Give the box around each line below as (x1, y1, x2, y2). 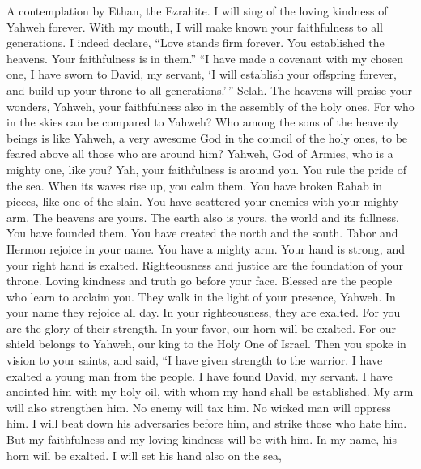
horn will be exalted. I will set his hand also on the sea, (6, 446, 282, 463)
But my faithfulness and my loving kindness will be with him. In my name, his (6, 431, 398, 448)
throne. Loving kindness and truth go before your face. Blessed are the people (6, 272, 393, 289)
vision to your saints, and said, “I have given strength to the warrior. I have (6, 352, 383, 369)
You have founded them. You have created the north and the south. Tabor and (6, 224, 398, 241)
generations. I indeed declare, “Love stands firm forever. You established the (6, 34, 385, 51)
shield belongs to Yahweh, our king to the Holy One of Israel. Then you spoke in (6, 335, 406, 352)
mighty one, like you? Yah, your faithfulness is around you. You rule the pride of (6, 160, 406, 177)
